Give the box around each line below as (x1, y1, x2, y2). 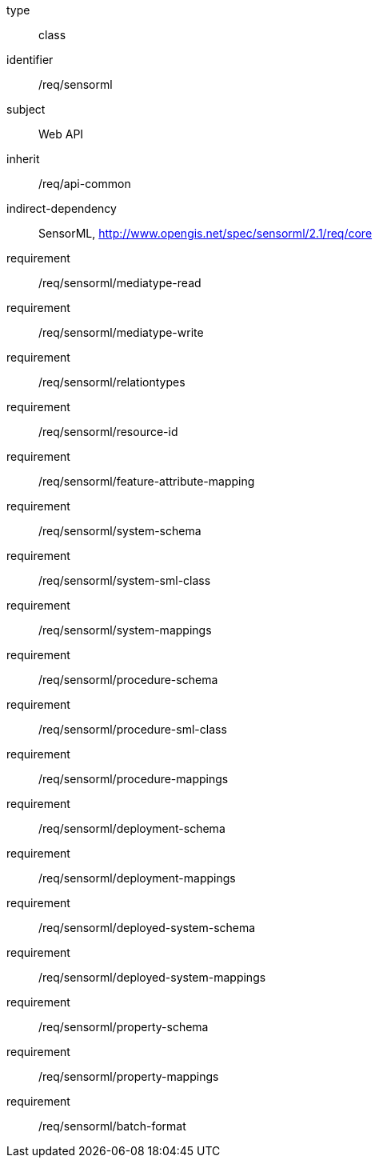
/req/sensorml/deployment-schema (38, 822, 225, 835)
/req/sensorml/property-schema (38, 1020, 209, 1034)
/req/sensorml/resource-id (38, 425, 178, 438)
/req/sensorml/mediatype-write (38, 326, 204, 339)
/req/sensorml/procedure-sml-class (38, 722, 227, 736)
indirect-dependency (6, 202, 117, 215)
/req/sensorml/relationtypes (38, 375, 186, 389)
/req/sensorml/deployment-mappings (38, 871, 236, 885)
